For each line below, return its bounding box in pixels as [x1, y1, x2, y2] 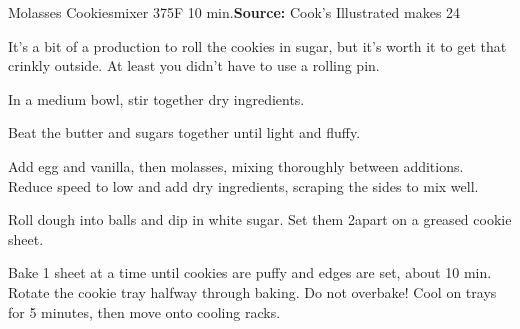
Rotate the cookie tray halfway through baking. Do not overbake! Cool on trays [8, 281, 497, 302]
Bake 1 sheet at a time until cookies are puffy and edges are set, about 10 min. [8, 262, 492, 283]
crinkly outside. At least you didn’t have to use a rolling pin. [8, 55, 380, 76]
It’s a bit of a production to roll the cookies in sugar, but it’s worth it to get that [8, 35, 507, 56]
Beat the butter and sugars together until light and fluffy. [8, 122, 361, 143]
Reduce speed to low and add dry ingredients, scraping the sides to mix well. [8, 175, 479, 196]
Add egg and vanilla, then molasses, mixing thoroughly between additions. [8, 155, 464, 176]
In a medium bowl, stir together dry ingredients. [8, 88, 305, 109]
